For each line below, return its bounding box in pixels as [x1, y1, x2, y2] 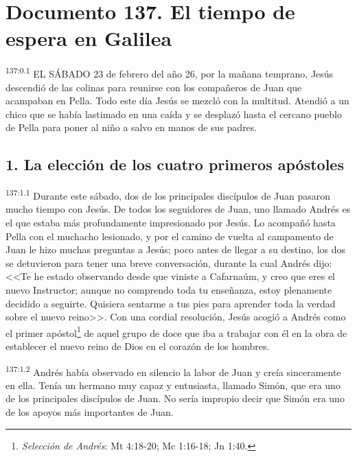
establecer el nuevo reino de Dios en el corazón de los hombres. [5, 338, 270, 353]
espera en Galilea [5, 24, 172, 52]
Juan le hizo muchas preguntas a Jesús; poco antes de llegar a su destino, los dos [5, 242, 345, 257]
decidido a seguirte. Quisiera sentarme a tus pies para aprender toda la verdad [5, 296, 336, 310]
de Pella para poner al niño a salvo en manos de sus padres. [5, 120, 257, 134]
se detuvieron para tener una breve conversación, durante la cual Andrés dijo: [5, 255, 332, 270]
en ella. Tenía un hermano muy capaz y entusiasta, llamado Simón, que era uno [5, 377, 341, 392]
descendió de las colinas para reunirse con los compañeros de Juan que [5, 80, 302, 94]
